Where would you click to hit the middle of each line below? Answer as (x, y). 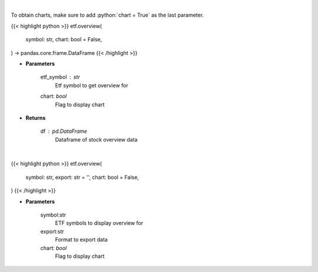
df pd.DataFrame (64, 131)
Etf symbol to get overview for (92, 85)
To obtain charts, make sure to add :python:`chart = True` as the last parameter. (107, 15)
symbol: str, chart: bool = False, (64, 40)
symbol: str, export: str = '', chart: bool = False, (82, 177)
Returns (36, 117)
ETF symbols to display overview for (99, 223)
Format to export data (82, 240)
